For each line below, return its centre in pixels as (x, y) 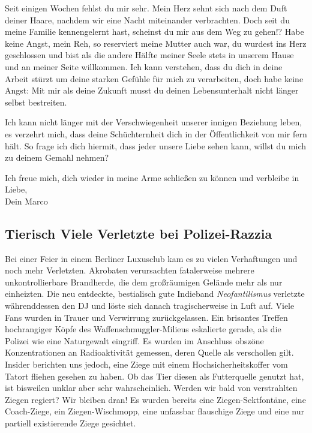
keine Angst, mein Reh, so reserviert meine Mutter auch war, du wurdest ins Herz (156, 43)
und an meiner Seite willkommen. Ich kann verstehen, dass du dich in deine (144, 66)
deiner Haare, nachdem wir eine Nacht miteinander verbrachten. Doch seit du (147, 19)
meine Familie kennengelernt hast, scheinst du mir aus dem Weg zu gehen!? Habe (154, 31)
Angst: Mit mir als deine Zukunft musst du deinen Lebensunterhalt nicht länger (152, 90)
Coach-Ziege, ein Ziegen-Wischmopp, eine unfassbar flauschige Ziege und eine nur (154, 411)
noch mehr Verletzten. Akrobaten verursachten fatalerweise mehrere (130, 270)
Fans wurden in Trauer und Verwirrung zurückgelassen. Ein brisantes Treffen (146, 317)
